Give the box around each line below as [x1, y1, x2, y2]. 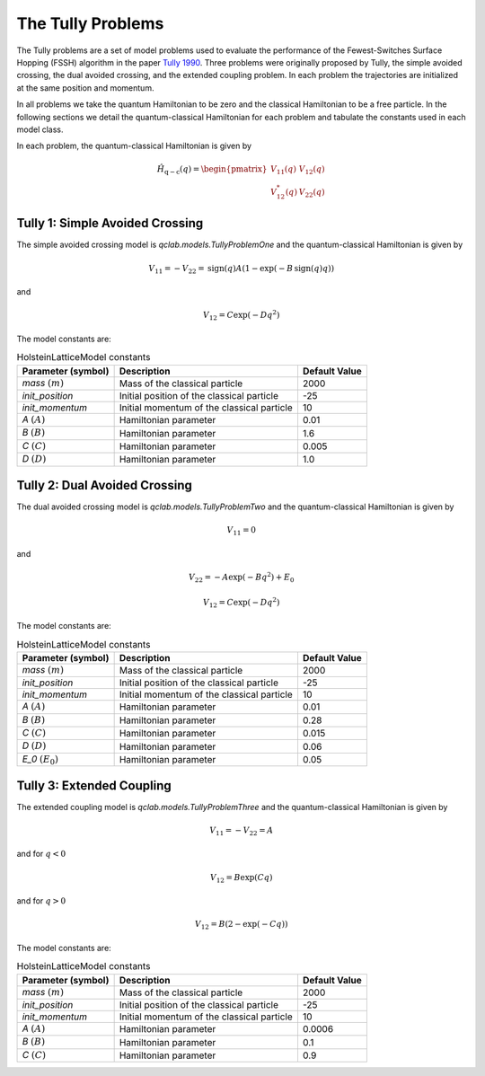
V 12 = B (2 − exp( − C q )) [194, 919, 288, 931]
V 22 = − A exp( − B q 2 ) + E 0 [189, 570, 295, 584]
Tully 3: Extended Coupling [16, 778, 172, 793]
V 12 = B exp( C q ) [209, 872, 273, 885]
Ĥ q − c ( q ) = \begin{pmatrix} [156, 164, 268, 177]
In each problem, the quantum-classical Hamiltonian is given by [16, 140, 251, 152]
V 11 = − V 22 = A [209, 825, 274, 837]
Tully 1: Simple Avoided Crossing [16, 216, 204, 231]
